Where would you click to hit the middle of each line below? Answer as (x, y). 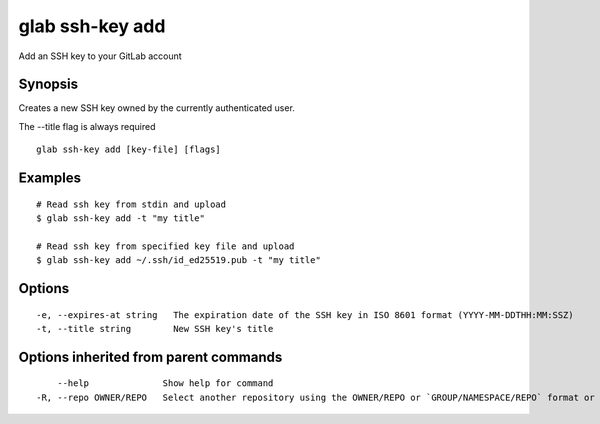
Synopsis (48, 84)
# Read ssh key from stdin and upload (131, 204)
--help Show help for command (165, 383)
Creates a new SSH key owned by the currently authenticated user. (156, 108)
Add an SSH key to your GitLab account (100, 56)
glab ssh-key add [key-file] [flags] (129, 149)
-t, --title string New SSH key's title (155, 328)
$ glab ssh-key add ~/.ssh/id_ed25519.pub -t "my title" (179, 260)
